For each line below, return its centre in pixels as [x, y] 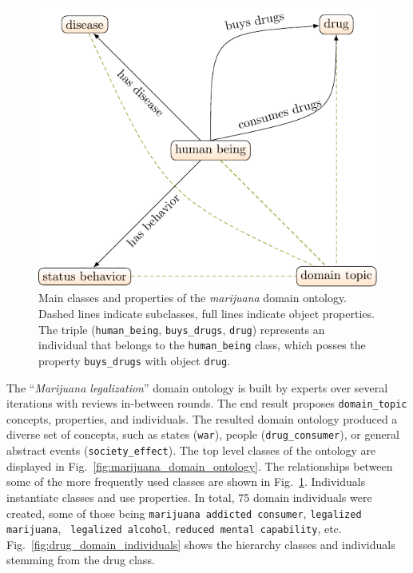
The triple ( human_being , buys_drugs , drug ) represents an [182, 329]
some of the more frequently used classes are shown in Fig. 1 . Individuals [186, 481]
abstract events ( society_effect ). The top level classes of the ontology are [191, 450]
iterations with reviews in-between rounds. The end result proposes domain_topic [207, 403]
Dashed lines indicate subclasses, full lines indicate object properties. [206, 313]
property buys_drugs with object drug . [134, 360]
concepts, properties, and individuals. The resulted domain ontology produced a [202, 418]
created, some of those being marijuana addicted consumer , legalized [184, 513]
